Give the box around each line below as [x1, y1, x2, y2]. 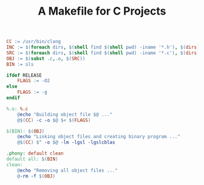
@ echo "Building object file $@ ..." [17, 111, 113, 117]
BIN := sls [6, 61, 34, 68]
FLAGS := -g [17, 89, 47, 96]
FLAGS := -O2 [17, 78, 50, 84]
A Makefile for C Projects [38, 4, 166, 18]
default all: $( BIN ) [6, 156, 59, 162]
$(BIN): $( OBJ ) [6, 128, 45, 134]
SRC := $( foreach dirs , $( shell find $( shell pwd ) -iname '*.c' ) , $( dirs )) [6, 50, 202, 56]
